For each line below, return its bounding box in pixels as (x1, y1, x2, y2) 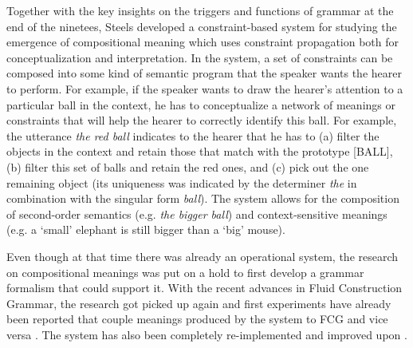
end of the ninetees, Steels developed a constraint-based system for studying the (6, 18, 397, 34)
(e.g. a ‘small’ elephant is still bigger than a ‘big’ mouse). (6, 221, 285, 238)
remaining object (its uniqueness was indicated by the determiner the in (6, 174, 357, 191)
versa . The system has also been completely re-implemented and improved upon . (6, 326, 407, 342)
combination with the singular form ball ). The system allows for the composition (6, 190, 399, 207)
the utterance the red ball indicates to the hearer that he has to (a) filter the (6, 127, 380, 144)
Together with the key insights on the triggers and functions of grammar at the (6, 2, 394, 18)
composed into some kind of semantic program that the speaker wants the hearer (6, 65, 402, 81)
